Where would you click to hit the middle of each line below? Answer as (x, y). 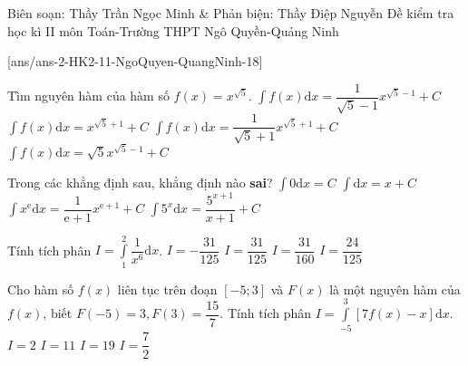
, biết (58, 313)
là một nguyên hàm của (395, 289)
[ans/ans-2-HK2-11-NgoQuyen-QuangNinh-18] (135, 61)
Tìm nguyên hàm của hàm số (88, 96)
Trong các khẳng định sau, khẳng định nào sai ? (140, 183)
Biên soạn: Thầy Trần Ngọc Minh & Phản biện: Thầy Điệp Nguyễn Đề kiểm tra (231, 13)
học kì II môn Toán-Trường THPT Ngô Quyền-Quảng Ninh (173, 30)
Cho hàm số (41, 289)
